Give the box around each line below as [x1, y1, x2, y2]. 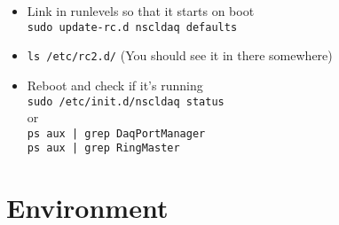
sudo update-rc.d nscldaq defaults [27, 20, 238, 34]
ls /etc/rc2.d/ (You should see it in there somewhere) [27, 46, 333, 65]
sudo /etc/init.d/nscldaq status [27, 95, 225, 108]
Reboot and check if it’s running [27, 75, 203, 94]
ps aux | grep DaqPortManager [27, 127, 206, 140]
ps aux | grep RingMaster [27, 142, 180, 155]
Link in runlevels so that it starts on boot [27, 2, 255, 19]
